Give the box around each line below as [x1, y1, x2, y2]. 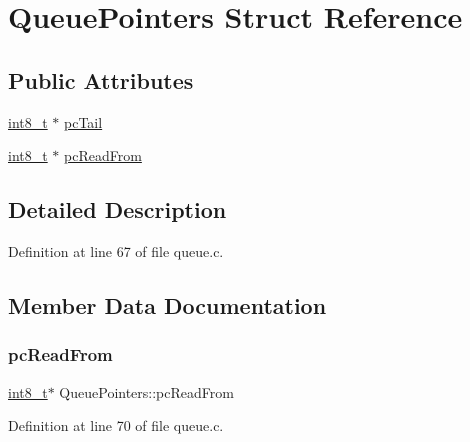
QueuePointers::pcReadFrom [59, 381, 234, 402]
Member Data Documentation [8, 289, 327, 320]
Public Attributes [8, 64, 194, 95]
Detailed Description [8, 194, 227, 225]
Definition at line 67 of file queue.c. [8, 240, 224, 261]
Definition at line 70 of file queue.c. [8, 415, 224, 436]
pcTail [64, 111, 103, 132]
